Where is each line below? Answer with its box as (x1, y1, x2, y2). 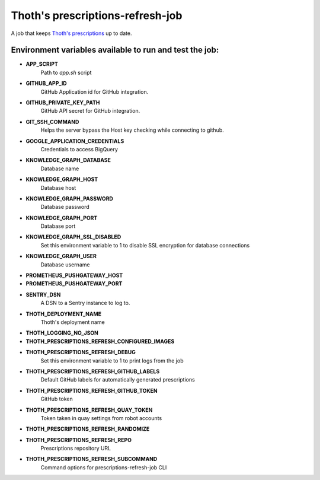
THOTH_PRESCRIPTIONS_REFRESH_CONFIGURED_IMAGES (25, 338, 175, 345)
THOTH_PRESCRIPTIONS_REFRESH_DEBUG (25, 349, 136, 356)
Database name (40, 165, 79, 172)
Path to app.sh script (40, 69, 92, 76)
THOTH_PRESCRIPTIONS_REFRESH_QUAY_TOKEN (25, 406, 153, 414)
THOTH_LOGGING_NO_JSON (25, 329, 99, 336)
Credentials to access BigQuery (40, 145, 119, 152)
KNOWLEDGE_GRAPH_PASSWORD (25, 195, 114, 202)
